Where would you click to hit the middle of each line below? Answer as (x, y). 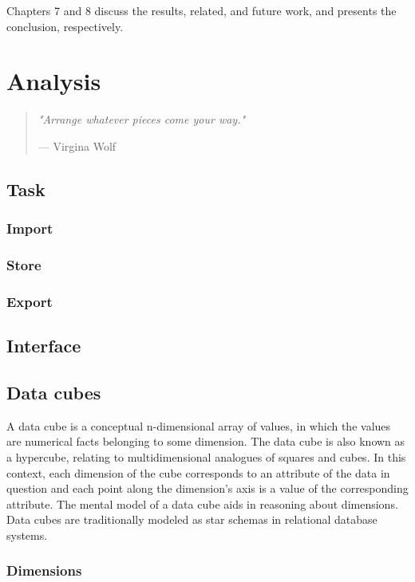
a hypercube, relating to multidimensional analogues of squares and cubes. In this (206, 456)
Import (30, 228)
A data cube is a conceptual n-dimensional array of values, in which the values (199, 425)
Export (30, 301)
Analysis (54, 81)
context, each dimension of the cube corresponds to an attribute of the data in (198, 472)
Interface (44, 346)
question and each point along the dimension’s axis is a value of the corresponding (207, 488)
